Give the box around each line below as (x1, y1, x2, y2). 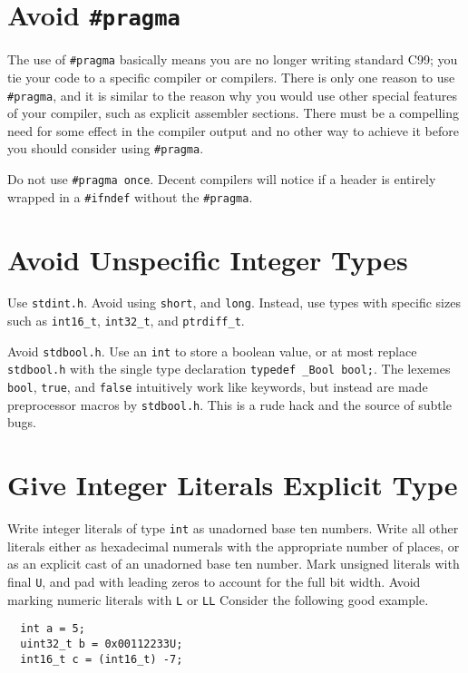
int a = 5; (20, 622, 85, 636)
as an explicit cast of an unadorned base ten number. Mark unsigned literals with (7, 554, 460, 573)
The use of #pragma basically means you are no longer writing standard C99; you (7, 50, 458, 69)
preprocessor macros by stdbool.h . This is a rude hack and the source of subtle (7, 395, 452, 414)
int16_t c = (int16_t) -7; (20, 652, 183, 666)
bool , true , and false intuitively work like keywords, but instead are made (7, 377, 428, 396)
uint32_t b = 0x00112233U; (20, 637, 183, 650)
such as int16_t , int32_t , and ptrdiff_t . (7, 311, 245, 330)
